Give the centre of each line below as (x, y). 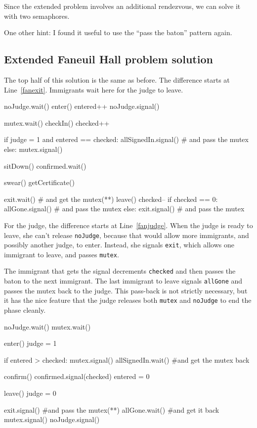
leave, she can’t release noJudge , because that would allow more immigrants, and (127, 235)
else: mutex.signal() (33, 149)
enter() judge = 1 (30, 343)
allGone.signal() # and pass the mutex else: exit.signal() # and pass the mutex (124, 209)
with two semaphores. (37, 16)
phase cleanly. (25, 310)
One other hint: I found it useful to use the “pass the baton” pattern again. (118, 32)
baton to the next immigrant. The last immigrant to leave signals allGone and (123, 281)
